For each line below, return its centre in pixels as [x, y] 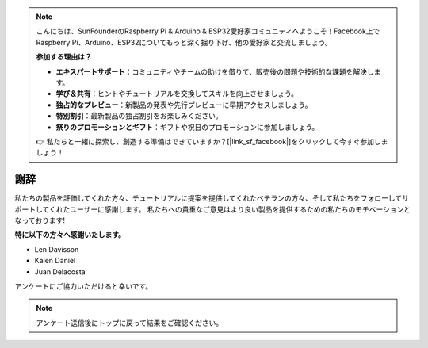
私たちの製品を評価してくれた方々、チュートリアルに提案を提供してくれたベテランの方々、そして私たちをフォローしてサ [212, 198]
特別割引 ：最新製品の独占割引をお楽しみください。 [139, 116]
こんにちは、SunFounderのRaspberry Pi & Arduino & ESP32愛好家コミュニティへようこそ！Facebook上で [208, 31]
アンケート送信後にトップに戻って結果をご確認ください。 [130, 323]
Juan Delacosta [60, 272]
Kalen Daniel [55, 261]
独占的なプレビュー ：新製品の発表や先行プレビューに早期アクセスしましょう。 [184, 105]
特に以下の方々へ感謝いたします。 [70, 235]
